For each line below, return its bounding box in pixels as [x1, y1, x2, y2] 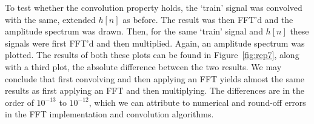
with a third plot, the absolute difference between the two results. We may [5, 60, 282, 73]
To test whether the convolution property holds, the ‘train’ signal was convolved [5, 1, 302, 13]
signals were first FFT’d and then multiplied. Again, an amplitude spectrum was [5, 36, 305, 49]
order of [5, 96, 34, 108]
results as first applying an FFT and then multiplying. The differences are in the [5, 84, 305, 97]
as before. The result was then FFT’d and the [122, 13, 293, 25]
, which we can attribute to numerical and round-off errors [89, 96, 306, 108]
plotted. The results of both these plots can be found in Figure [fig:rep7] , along [5, 48, 299, 61]
